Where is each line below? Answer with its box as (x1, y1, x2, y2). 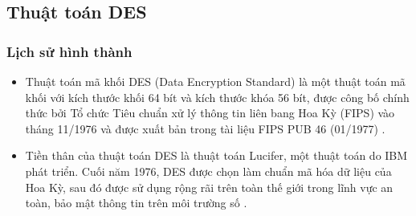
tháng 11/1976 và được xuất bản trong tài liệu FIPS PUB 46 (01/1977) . (25, 120, 385, 137)
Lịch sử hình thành (6, 41, 133, 61)
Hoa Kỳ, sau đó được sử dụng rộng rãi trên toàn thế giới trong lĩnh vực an (25, 178, 394, 195)
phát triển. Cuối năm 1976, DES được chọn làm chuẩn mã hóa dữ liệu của (25, 162, 392, 179)
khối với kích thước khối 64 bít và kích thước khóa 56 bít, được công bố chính (25, 88, 410, 105)
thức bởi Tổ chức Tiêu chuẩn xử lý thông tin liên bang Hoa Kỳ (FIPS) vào (25, 104, 395, 121)
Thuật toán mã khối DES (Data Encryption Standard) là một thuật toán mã (25, 73, 406, 89)
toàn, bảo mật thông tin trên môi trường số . (25, 194, 247, 211)
